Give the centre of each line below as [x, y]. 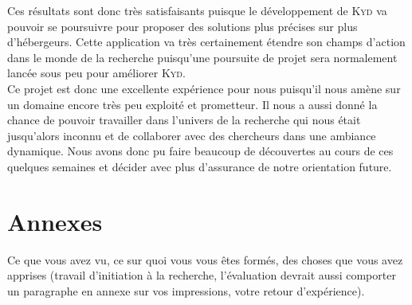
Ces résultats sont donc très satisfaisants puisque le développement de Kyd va [197, 10]
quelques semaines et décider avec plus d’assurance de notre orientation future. [200, 166]
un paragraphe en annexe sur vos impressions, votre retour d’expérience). [186, 290]
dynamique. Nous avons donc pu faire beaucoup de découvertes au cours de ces [200, 151]
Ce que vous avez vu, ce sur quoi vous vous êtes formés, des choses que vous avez [205, 259]
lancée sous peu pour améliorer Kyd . [96, 73]
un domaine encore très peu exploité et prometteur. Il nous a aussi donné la [192, 104]
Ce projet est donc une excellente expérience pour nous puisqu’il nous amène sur [204, 88]
